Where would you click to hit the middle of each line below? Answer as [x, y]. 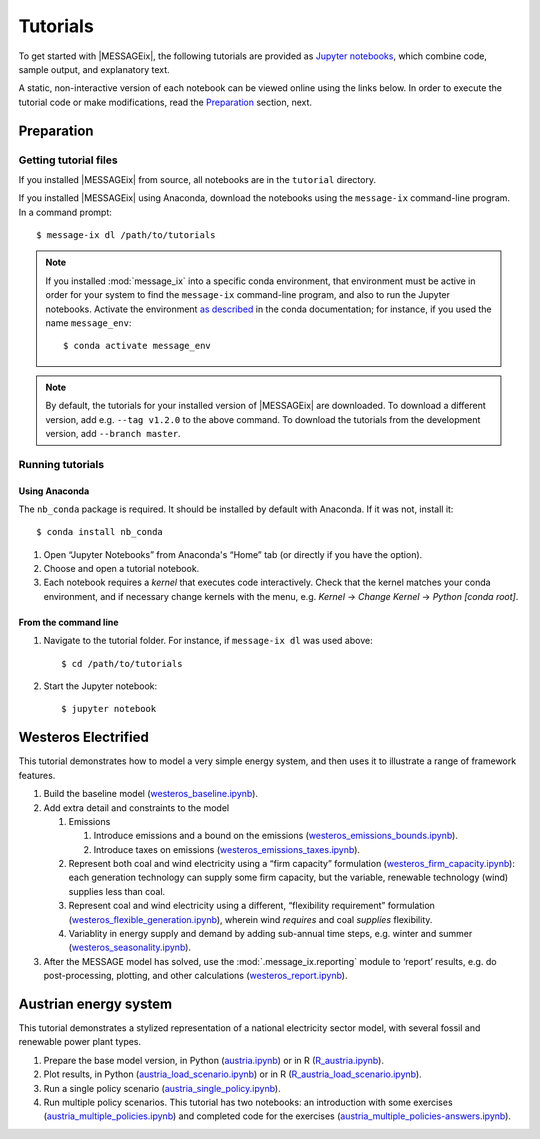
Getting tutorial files [68, 160]
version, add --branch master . [113, 433]
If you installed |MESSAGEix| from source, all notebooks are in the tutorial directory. [197, 179]
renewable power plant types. [80, 1042]
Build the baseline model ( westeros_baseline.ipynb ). [151, 794]
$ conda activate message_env [137, 346]
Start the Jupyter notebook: [100, 686]
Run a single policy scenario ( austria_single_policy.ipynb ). [162, 1088]
